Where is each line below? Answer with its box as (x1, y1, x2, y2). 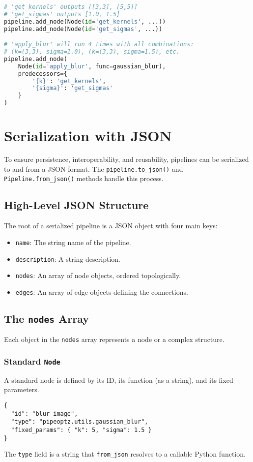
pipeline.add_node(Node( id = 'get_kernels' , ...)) (4, 18, 166, 25)
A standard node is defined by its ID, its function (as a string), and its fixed (4, 374, 233, 385)
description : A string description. (15, 253, 120, 264)
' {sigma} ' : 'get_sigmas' (32, 85, 113, 92)
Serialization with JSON (4, 125, 172, 146)
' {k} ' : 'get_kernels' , (32, 77, 106, 85)
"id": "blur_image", (11, 410, 78, 417)
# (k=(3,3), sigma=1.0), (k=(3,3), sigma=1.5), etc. (4, 48, 180, 56)
